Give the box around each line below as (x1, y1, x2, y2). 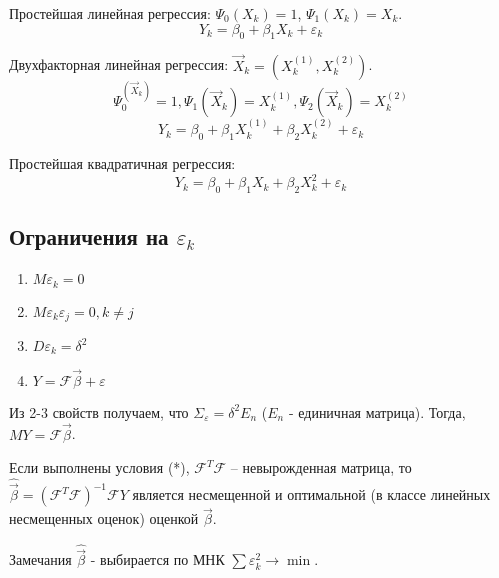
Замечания (9, 549, 72, 570)
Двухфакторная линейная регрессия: (9, 54, 229, 75)
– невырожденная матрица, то (230, 457, 412, 478)
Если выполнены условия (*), (9, 457, 190, 478)
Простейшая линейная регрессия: (9, 3, 211, 23)
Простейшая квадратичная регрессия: (9, 153, 236, 174)
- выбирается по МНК (90, 549, 225, 570)
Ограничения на (9, 221, 169, 252)
